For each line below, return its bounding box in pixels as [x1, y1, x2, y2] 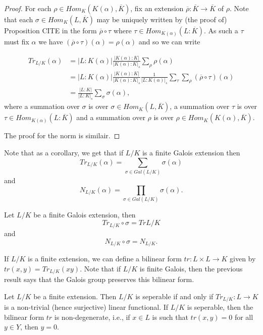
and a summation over [76, 112, 145, 123]
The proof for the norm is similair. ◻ [4, 130, 120, 141]
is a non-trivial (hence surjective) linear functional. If [4, 302, 169, 312]
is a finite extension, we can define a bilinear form [28, 253, 182, 263]
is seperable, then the [187, 302, 253, 312]
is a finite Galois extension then [142, 147, 240, 158]
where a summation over [4, 101, 80, 111]
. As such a [203, 25, 238, 35]
